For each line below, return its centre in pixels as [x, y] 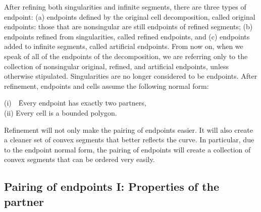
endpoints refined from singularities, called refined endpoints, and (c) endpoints [127, 36]
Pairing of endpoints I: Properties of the [112, 187]
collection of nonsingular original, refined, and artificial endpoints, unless [117, 66]
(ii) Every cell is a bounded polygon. [61, 112]
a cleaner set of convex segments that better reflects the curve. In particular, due [129, 140]
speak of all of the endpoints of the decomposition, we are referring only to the [126, 56]
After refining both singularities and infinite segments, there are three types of [125, 7]
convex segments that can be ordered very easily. [80, 159]
